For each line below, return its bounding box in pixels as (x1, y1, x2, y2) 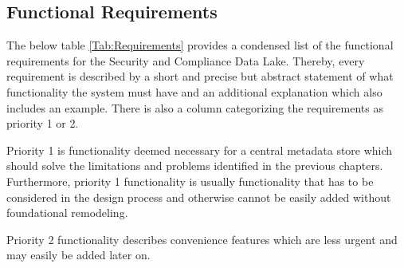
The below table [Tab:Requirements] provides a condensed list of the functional (6, 37, 394, 53)
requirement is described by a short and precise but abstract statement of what (6, 68, 394, 85)
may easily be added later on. (6, 246, 151, 263)
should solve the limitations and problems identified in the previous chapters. (6, 157, 383, 174)
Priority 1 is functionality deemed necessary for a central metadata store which (6, 141, 393, 158)
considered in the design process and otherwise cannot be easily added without (6, 188, 391, 205)
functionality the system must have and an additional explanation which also (6, 83, 382, 100)
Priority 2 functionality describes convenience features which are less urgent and (6, 231, 398, 247)
